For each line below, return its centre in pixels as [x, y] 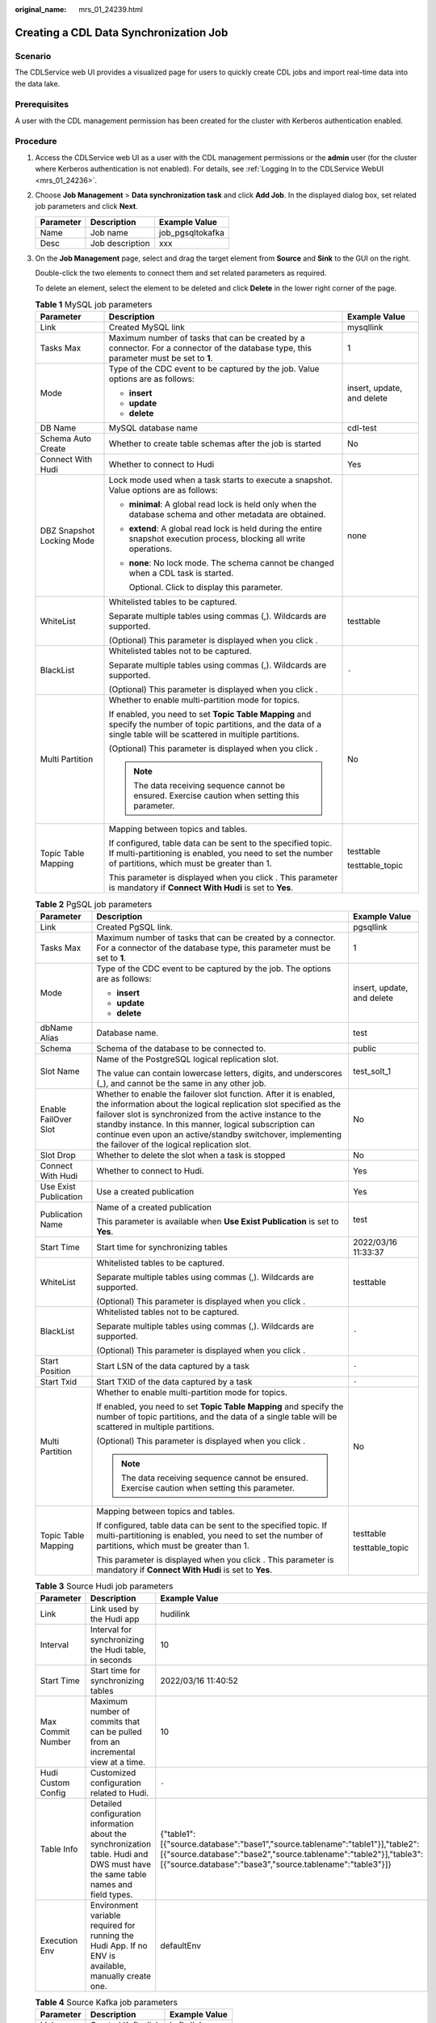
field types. [111, 1895]
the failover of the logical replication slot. [174, 1144]
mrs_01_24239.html [111, 9]
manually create [121, 1976]
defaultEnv [181, 1946]
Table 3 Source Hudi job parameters [104, 1586]
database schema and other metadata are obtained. [227, 515]
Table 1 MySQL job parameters [94, 305]
